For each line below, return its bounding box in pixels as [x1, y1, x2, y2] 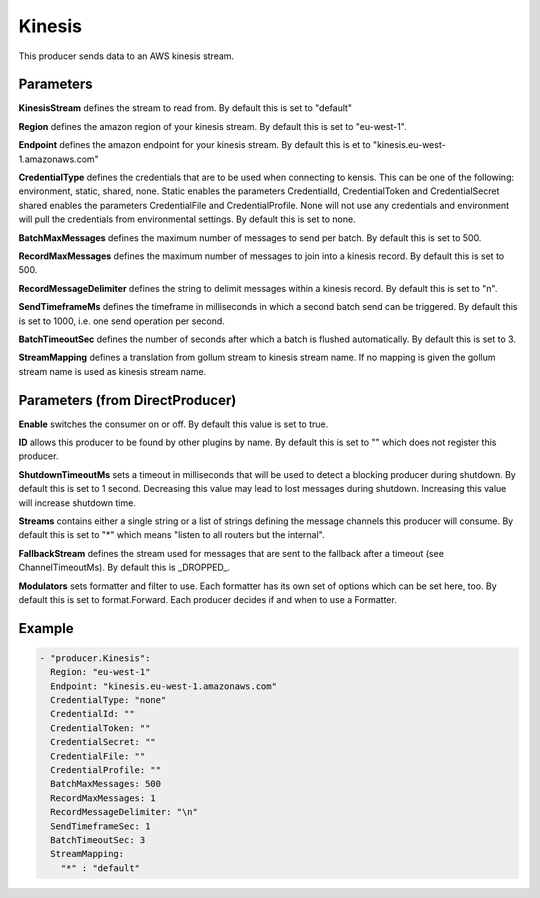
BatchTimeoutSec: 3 [50, 834, 146, 845]
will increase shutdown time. [18, 496, 137, 509]
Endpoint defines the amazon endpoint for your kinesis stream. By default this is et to [18, 139, 371, 151]
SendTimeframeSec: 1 [50, 820, 151, 832]
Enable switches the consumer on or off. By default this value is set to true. [18, 418, 329, 430]
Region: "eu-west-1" [50, 666, 151, 678]
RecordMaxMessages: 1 [50, 792, 157, 804]
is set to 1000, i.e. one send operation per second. [18, 315, 225, 327]
